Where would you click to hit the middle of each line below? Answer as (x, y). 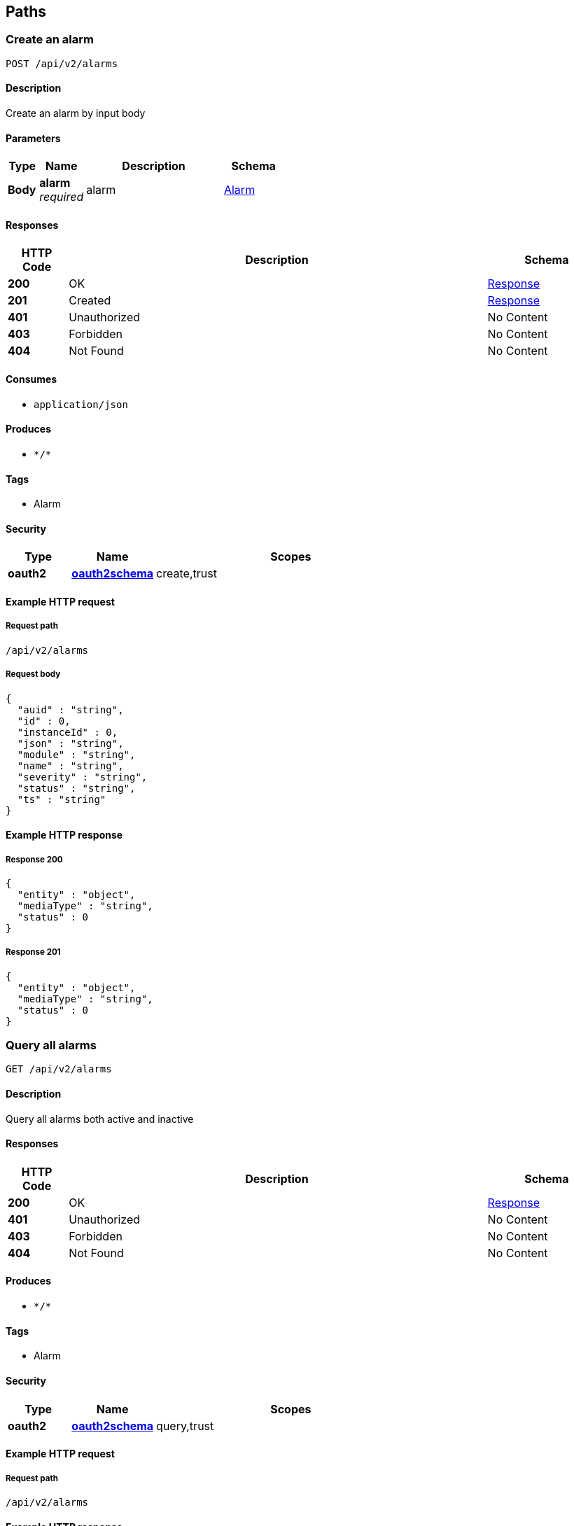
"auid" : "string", (70, 709)
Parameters (33, 138)
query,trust (185, 1426)
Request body (33, 674)
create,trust (187, 574)
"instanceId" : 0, (68, 732)
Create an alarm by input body (76, 113)
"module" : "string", (76, 754)
